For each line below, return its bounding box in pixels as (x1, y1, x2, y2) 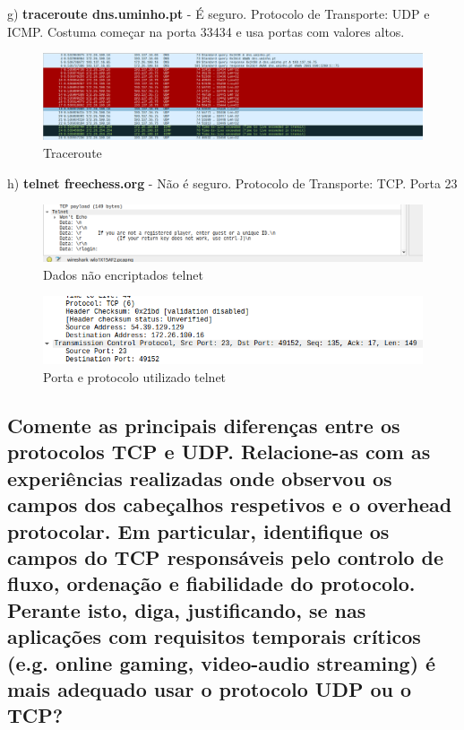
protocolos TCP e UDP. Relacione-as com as (7, 438, 431, 465)
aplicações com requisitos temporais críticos (7, 622, 421, 650)
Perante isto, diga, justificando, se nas (7, 595, 366, 623)
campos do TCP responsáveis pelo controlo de (7, 543, 444, 570)
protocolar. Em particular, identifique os (7, 517, 390, 544)
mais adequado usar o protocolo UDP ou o (7, 674, 412, 702)
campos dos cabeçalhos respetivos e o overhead (7, 491, 452, 518)
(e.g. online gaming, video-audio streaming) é (7, 648, 436, 676)
